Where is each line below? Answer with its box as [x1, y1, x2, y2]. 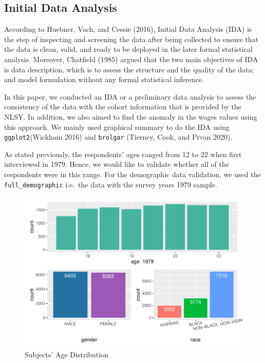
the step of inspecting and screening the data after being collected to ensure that [4, 33, 259, 44]
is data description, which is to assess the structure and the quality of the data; [4, 64, 254, 74]
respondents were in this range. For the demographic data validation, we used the [4, 168, 261, 179]
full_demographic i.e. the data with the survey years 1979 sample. [4, 179, 217, 189]
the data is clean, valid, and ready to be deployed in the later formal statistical [4, 44, 253, 54]
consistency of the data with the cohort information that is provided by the [4, 101, 241, 112]
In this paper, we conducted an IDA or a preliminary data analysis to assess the [4, 91, 256, 102]
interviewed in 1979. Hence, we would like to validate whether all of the [4, 159, 229, 169]
